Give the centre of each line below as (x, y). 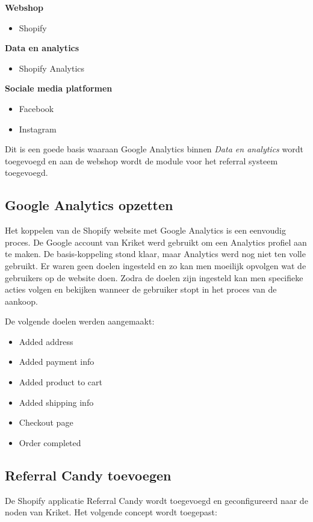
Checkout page (46, 422)
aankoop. (21, 301)
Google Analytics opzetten (89, 205)
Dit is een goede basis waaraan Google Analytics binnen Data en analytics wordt (154, 149)
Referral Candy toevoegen (88, 475)
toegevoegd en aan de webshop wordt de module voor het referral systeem (141, 160)
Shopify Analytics (52, 68)
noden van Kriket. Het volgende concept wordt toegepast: (111, 512)
